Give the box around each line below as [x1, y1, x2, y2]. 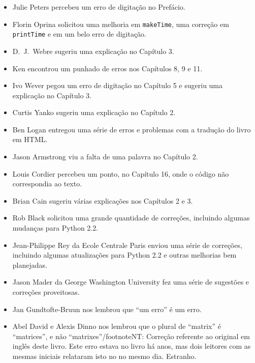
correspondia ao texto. [12, 178, 82, 189]
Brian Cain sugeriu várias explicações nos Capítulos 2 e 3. [12, 195, 193, 206]
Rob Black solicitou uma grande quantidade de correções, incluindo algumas [12, 212, 250, 223]
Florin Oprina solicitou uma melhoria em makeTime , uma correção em [12, 18, 229, 29]
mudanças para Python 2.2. [12, 222, 99, 233]
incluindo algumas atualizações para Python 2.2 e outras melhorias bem [12, 249, 237, 260]
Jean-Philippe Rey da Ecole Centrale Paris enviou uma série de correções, [12, 239, 242, 250]
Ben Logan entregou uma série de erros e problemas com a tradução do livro [12, 124, 251, 134]
